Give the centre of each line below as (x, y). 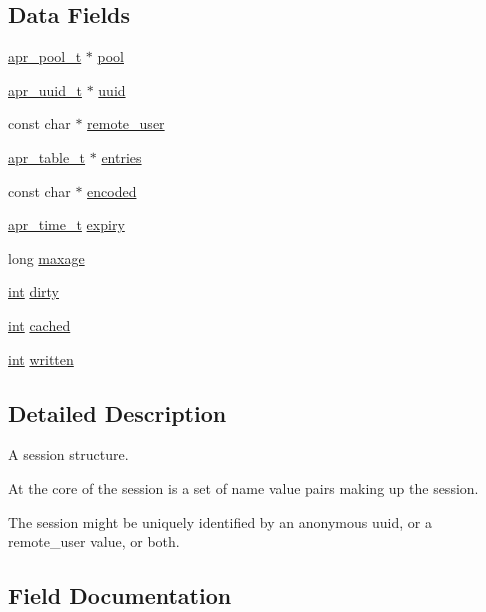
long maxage (46, 257)
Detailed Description (117, 412)
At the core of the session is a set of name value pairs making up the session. (243, 487)
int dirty (34, 291)
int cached (39, 324)
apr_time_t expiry (66, 224)
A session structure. (68, 454)
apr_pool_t (45, 56)
